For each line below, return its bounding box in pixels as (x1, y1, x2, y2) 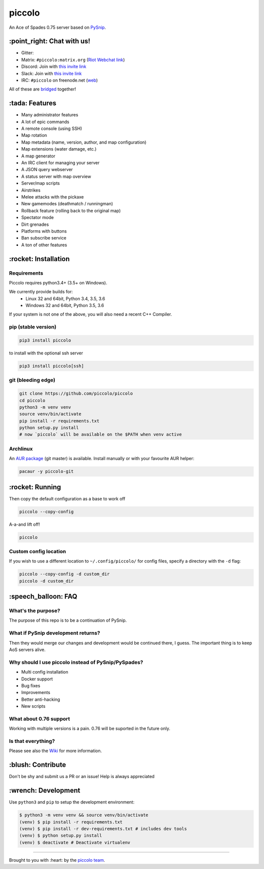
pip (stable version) (9, 324, 57, 330)
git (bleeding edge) (9, 377, 56, 384)
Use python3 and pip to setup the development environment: (9, 799, 134, 805)
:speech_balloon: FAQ (9, 592, 78, 601)
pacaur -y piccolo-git (19, 469, 74, 474)
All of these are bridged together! (9, 86, 76, 92)
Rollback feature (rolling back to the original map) (21, 208, 121, 214)
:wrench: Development (9, 786, 81, 795)
